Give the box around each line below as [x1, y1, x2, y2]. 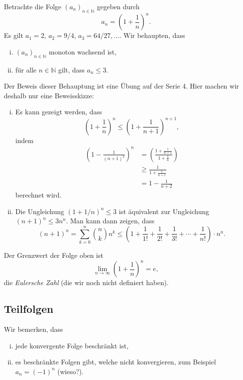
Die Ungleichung [15, 206, 65, 216]
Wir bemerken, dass [4, 324, 63, 334]
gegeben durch [97, 1, 140, 11]
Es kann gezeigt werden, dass [15, 107, 102, 117]
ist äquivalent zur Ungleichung [118, 206, 210, 216]
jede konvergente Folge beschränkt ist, [15, 340, 129, 350]
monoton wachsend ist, [49, 46, 117, 56]
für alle [15, 64, 37, 74]
